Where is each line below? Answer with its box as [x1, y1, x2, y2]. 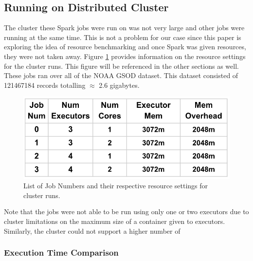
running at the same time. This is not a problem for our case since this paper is [4, 32, 241, 42]
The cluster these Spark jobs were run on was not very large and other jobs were [4, 22, 245, 33]
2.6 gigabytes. [99, 80, 140, 90]
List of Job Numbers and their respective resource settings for [23, 181, 208, 191]
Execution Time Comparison [4, 246, 119, 259]
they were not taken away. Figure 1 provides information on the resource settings [4, 51, 246, 61]
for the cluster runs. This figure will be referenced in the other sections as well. [4, 60, 239, 71]
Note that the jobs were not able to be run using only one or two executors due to [4, 206, 249, 217]
